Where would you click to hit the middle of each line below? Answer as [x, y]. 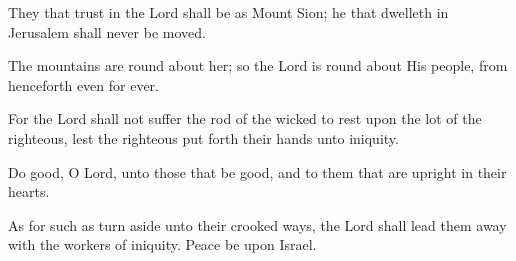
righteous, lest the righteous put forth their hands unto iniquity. [203, 137]
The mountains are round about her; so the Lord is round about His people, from [258, 65]
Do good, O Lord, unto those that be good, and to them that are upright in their [257, 171]
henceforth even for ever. [84, 84]
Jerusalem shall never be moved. [107, 31]
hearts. [29, 191]
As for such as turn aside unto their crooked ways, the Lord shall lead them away [257, 224]
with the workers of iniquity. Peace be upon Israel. [162, 244]
